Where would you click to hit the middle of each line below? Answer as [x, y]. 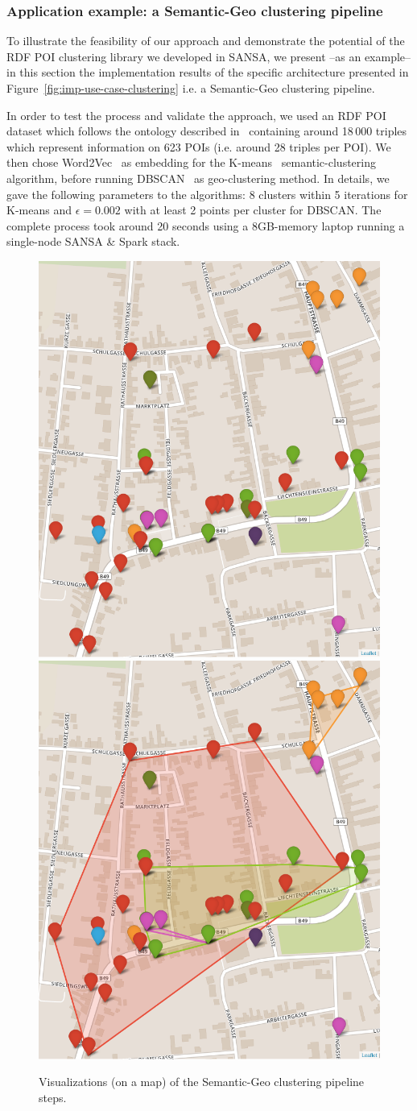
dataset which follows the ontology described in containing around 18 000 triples [207, 131]
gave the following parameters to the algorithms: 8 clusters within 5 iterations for [207, 194]
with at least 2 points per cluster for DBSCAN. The [253, 210]
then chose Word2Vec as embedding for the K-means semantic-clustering [191, 162]
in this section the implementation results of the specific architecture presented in [208, 72]
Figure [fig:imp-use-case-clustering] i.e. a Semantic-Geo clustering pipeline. [191, 88]
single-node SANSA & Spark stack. [93, 241]
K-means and [39, 210]
